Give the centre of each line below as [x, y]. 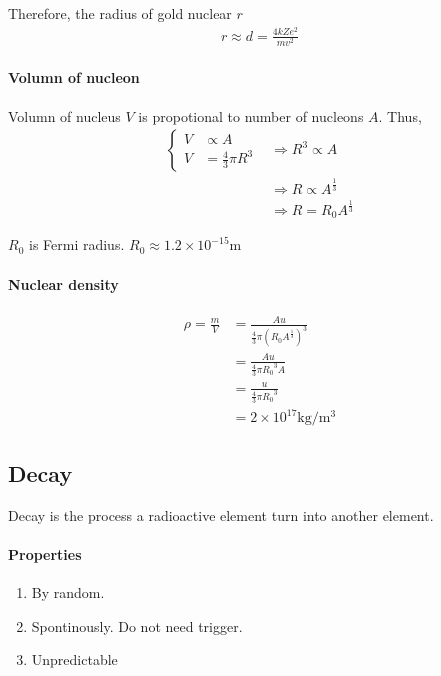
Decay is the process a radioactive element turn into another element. [221, 514]
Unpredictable [74, 659]
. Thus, [400, 115]
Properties [45, 553]
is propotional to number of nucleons [251, 115]
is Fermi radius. [76, 244]
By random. [68, 592]
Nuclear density [63, 283]
